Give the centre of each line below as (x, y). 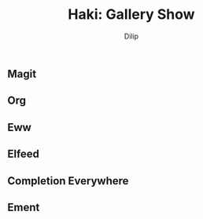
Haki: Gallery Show (131, 15)
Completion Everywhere (68, 181)
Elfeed (24, 154)
